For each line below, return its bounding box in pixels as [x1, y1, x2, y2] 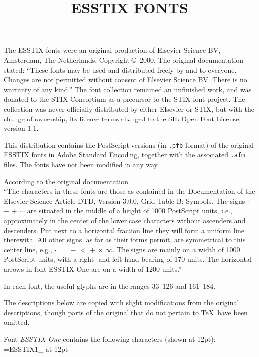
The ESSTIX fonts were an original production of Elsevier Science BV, [4, 45, 221, 55]
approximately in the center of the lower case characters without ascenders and [4, 215, 246, 225]
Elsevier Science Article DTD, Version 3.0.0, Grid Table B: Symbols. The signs [4, 195, 245, 206]
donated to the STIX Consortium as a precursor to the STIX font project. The [4, 94, 245, 104]
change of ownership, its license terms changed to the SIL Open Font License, [4, 113, 241, 123]
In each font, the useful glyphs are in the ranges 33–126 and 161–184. [4, 280, 216, 291]
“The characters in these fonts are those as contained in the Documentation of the [4, 186, 255, 196]
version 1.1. [4, 123, 39, 133]
